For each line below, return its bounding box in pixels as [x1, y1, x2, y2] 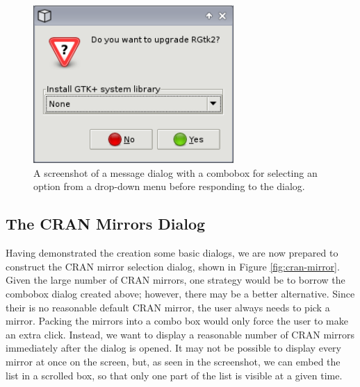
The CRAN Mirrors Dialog [6, 213, 206, 234]
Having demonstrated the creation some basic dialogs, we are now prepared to [6, 246, 338, 260]
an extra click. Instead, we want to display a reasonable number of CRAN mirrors [6, 327, 354, 341]
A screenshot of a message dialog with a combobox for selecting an [33, 165, 318, 180]
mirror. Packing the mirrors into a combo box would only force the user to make [6, 313, 348, 328]
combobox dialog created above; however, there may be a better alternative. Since [6, 286, 355, 300]
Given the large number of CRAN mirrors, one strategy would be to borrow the [6, 273, 345, 287]
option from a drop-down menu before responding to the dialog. [33, 179, 305, 193]
